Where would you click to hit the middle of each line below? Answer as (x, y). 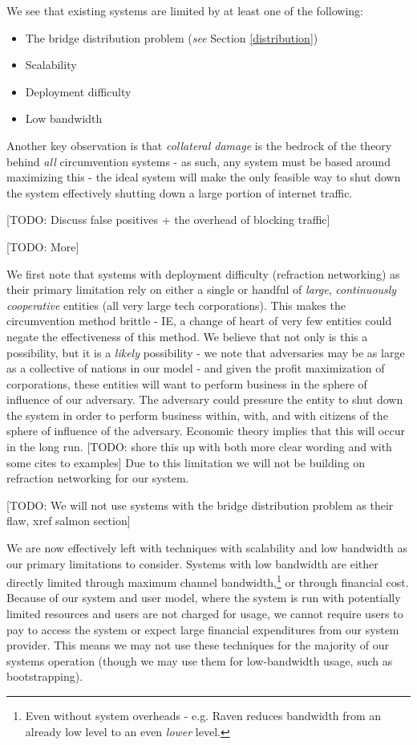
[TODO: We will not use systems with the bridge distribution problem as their (200, 505)
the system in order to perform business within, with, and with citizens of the (197, 415)
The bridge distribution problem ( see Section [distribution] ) (172, 37)
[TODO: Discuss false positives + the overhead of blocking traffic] (168, 220)
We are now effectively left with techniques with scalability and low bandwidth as (207, 548)
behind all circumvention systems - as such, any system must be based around (198, 161)
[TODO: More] (43, 246)
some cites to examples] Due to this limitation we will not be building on (186, 462)
